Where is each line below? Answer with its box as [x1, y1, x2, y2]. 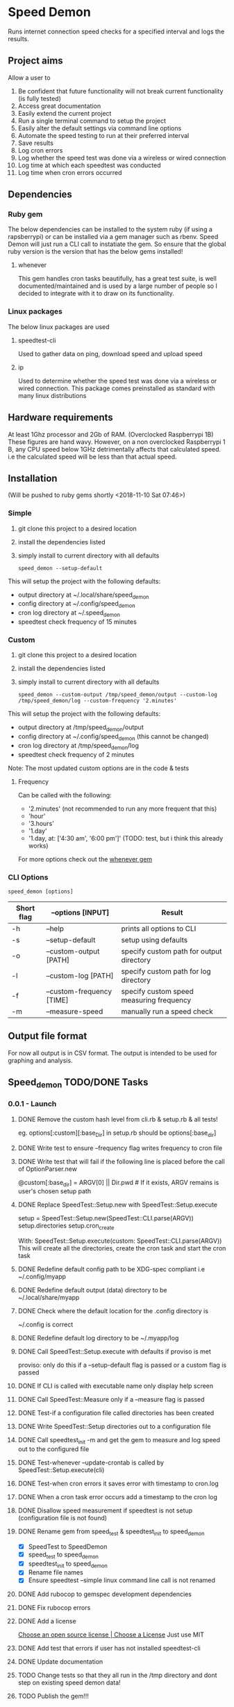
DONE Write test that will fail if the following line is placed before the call [17, 1157, 225, 1165]
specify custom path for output [121, 947, 222, 956]
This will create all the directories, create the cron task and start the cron [17, 1244, 226, 1253]
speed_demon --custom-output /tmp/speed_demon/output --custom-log [17, 691, 217, 698]
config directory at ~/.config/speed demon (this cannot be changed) [17, 733, 209, 742]
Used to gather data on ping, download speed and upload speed [17, 349, 203, 358]
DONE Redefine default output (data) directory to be [17, 1286, 167, 1294]
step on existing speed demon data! [17, 1678, 121, 1687]
